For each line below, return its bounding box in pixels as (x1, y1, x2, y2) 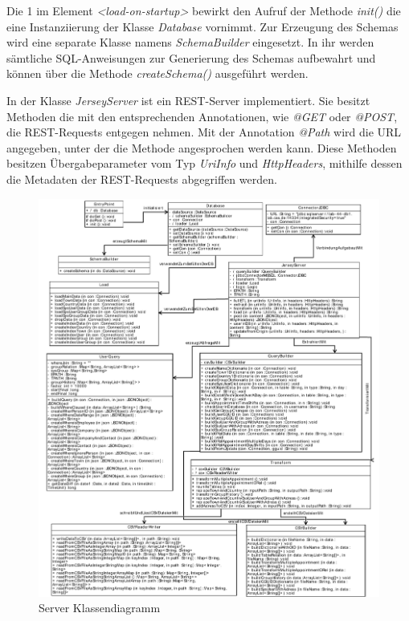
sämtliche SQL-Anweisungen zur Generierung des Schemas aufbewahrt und (6, 49, 376, 66)
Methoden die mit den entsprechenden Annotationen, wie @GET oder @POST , (6, 108, 398, 124)
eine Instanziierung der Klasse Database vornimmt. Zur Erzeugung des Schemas (6, 18, 399, 34)
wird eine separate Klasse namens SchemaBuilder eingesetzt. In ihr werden (6, 34, 374, 51)
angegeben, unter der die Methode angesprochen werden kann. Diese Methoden (6, 139, 397, 156)
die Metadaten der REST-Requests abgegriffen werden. (6, 170, 277, 187)
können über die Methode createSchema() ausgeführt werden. (6, 65, 309, 82)
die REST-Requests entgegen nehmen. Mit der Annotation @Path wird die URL (6, 124, 402, 140)
